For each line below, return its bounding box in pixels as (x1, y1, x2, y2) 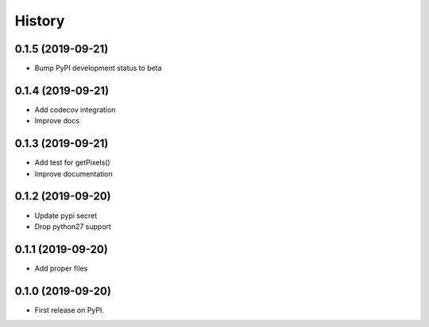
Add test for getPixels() (34, 158, 110, 167)
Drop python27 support (34, 221, 111, 231)
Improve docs (34, 116, 79, 126)
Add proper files (34, 263, 88, 273)
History (14, 12, 65, 29)
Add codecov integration (34, 104, 116, 115)
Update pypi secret (34, 211, 98, 220)
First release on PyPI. (34, 305, 105, 314)
